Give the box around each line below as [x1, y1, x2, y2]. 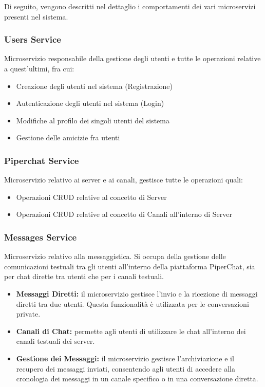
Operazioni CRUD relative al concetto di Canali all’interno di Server [16, 209, 233, 219]
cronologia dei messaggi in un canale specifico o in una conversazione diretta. [16, 373, 258, 384]
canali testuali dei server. [16, 336, 95, 346]
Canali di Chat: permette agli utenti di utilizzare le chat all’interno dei [16, 325, 246, 336]
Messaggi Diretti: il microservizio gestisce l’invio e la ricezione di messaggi [16, 288, 258, 299]
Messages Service [4, 230, 77, 243]
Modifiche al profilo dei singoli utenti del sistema [16, 115, 169, 125]
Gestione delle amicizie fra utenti [16, 132, 120, 143]
